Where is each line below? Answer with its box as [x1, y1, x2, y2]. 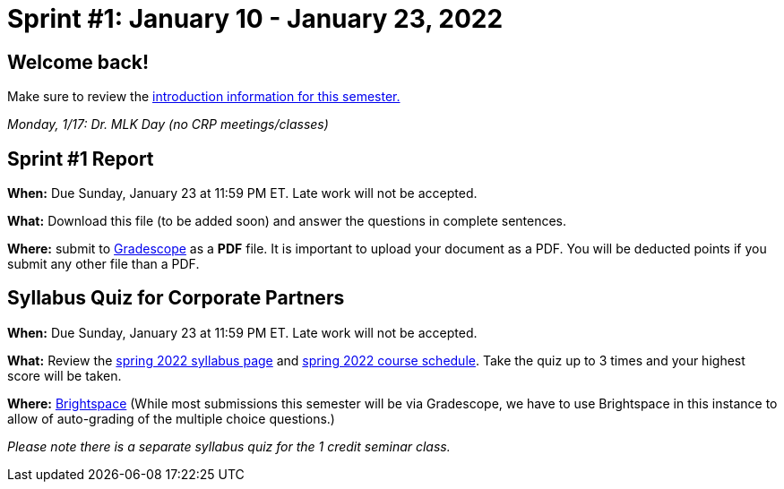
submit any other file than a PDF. [7, 256, 200, 272]
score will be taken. [7, 367, 122, 383]
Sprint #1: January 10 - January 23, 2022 [7, 4, 504, 34]
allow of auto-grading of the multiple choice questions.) [7, 410, 335, 426]
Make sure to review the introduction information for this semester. [7, 89, 401, 105]
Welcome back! [7, 50, 150, 73]
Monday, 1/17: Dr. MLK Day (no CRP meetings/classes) [7, 116, 329, 133]
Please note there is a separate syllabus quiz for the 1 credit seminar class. [7, 438, 451, 454]
